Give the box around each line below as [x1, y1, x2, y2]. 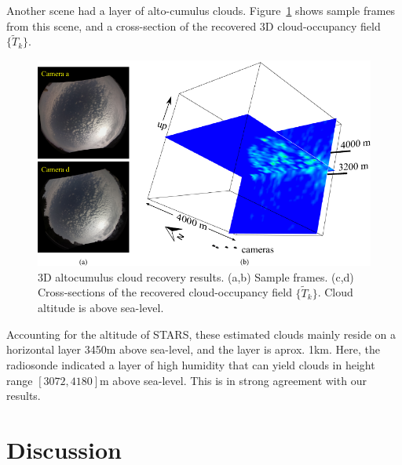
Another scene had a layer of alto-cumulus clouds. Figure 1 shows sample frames [6, 2, 396, 18]
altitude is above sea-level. [38, 300, 164, 316]
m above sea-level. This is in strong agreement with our [100, 372, 367, 388]
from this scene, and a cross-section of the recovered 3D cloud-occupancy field [6, 17, 381, 34]
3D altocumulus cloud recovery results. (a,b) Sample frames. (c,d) [38, 268, 354, 285]
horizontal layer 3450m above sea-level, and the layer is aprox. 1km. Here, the [6, 341, 380, 358]
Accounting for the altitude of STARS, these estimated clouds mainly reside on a [6, 325, 397, 342]
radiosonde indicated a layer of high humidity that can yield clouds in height [6, 356, 375, 372]
